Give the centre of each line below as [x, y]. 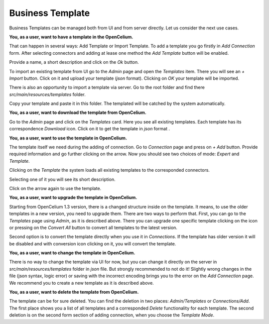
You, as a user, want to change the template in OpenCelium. [72, 253]
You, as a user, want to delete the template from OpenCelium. [74, 292]
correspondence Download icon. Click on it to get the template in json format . [90, 129]
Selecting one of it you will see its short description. [62, 179]
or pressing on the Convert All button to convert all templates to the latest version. [93, 227]
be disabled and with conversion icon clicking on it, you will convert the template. [93, 243]
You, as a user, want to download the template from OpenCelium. [78, 112]
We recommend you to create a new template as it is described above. [81, 283]
